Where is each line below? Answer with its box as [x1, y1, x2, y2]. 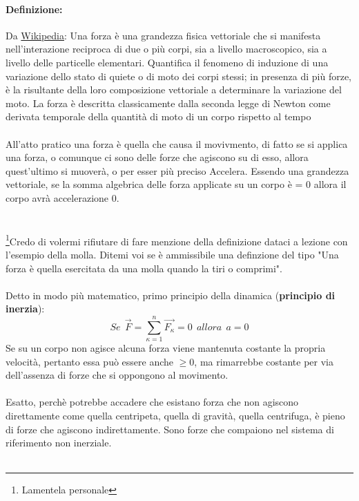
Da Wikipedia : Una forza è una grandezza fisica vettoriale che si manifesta [6, 28, 321, 42]
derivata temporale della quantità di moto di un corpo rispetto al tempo [6, 109, 311, 124]
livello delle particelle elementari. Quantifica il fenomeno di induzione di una [6, 55, 329, 69]
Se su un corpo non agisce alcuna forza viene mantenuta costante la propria [6, 341, 326, 355]
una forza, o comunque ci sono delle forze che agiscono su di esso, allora [6, 150, 309, 164]
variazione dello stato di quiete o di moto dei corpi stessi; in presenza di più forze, [6, 68, 352, 83]
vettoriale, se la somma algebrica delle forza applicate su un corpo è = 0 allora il [6, 177, 347, 191]
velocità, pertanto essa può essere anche [6, 354, 174, 368]
